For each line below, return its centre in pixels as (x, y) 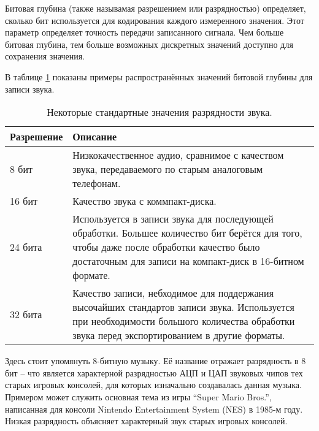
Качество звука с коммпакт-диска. (144, 201)
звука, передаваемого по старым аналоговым (168, 169)
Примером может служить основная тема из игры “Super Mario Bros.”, (138, 396)
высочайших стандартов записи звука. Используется (183, 307)
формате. (91, 275)
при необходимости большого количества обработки (184, 321)
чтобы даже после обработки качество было (166, 247)
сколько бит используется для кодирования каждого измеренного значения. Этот (155, 20)
